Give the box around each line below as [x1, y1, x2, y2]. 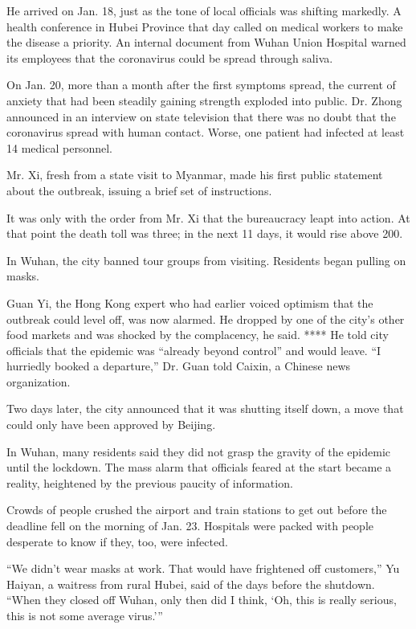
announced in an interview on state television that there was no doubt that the [6, 108, 396, 125]
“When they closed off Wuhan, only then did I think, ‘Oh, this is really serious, [6, 591, 397, 608]
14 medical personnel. [6, 139, 112, 156]
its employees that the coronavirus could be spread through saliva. [6, 49, 333, 66]
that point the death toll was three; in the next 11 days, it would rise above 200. [6, 225, 403, 242]
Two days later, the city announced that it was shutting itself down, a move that [6, 400, 404, 417]
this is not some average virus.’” [6, 607, 163, 623]
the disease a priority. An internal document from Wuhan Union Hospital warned [6, 34, 406, 51]
